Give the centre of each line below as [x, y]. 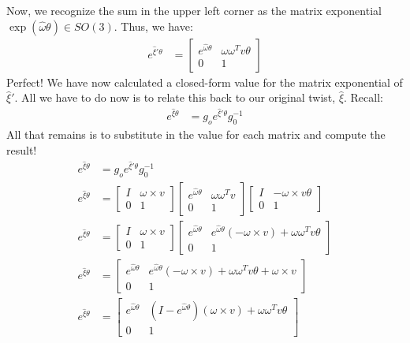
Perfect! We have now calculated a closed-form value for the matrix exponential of [205, 82]
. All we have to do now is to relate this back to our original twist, [175, 97]
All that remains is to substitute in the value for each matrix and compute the [196, 134]
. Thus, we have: [153, 26]
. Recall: [363, 97]
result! [22, 149]
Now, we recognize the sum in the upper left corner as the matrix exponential [194, 10]
